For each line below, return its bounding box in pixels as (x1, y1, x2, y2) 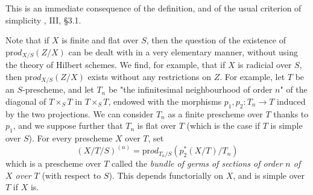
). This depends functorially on (109, 169, 224, 181)
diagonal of (5, 94, 46, 107)
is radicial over (238, 58, 292, 71)
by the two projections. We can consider (5, 107, 154, 120)
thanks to (273, 107, 309, 120)
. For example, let (220, 70, 285, 82)
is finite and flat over (62, 34, 139, 46)
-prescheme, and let (22, 83, 94, 96)
